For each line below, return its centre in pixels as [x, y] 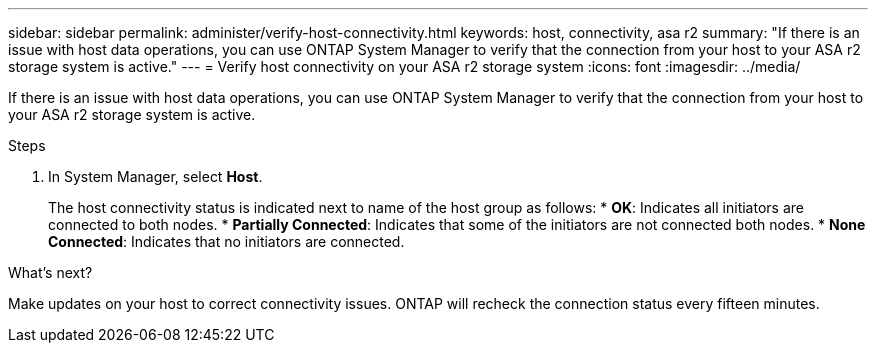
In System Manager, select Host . [155, 176]
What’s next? [50, 272]
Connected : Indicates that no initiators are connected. [226, 241]
